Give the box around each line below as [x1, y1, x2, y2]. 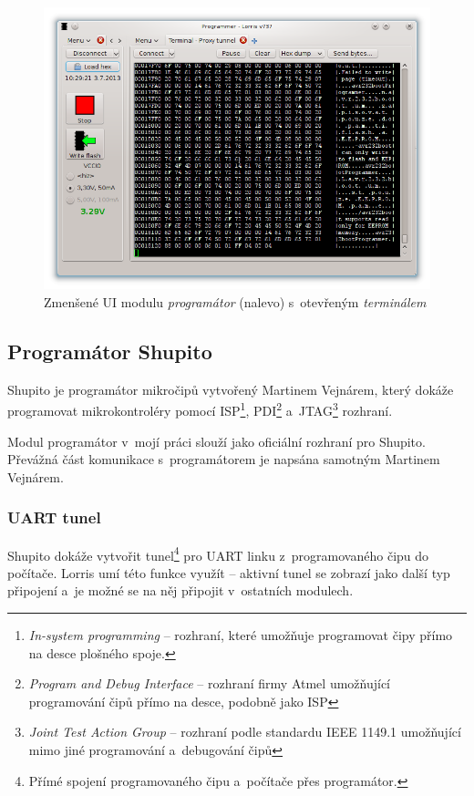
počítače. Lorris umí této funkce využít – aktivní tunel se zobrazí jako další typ [7, 563, 450, 582]
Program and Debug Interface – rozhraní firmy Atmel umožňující [28, 674, 391, 693]
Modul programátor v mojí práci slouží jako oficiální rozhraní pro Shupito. [7, 431, 426, 450]
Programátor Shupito [7, 336, 212, 365]
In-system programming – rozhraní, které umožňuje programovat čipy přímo [28, 625, 453, 645]
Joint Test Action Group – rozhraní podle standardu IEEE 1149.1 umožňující [28, 722, 461, 741]
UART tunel [7, 506, 101, 529]
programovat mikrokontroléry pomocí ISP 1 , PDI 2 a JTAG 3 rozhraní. [7, 398, 393, 419]
